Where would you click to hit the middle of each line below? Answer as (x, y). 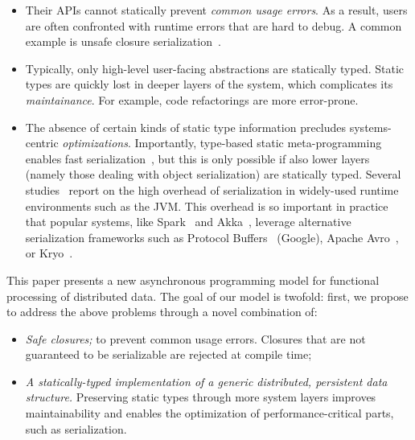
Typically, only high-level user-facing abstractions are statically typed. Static (215, 68)
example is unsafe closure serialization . (123, 41)
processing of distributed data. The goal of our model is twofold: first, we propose (207, 296)
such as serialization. (76, 428)
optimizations (95, 143)
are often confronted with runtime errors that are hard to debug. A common (214, 25)
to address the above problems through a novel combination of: (162, 312)
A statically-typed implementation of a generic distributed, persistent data (206, 381)
